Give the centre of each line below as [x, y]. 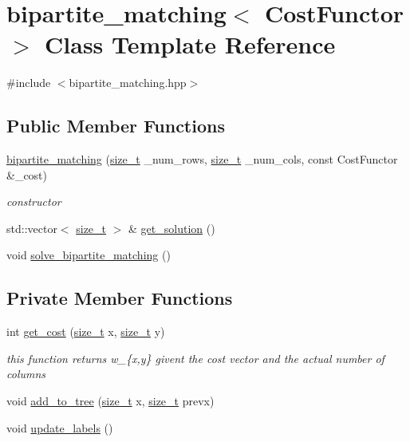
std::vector [32, 228]
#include [29, 83]
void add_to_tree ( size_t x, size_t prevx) [110, 401]
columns [26, 374]
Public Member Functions [116, 126]
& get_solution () [172, 228]
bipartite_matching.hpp [128, 83]
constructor [34, 201]
